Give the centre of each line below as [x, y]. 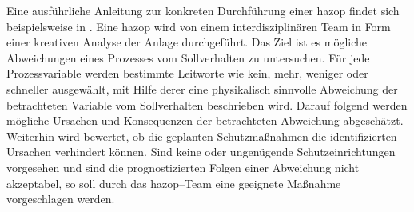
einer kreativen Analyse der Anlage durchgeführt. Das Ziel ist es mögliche [187, 42]
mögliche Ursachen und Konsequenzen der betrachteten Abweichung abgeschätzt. [205, 120]
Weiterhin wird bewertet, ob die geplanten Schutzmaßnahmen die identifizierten [202, 136]
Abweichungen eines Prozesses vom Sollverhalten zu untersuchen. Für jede [188, 57]
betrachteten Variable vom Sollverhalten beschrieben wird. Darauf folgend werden [207, 104]
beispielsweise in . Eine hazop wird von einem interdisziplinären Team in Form [199, 26]
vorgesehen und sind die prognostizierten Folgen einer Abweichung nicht [183, 167]
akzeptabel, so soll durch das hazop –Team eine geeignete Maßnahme [174, 183]
